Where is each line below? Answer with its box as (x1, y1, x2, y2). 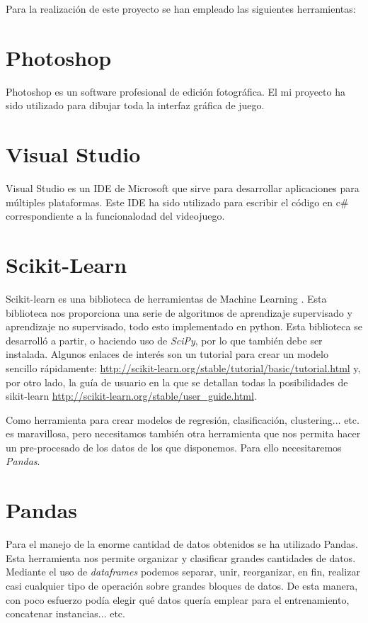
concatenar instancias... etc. (6, 606, 125, 621)
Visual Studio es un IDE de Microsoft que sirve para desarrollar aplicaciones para (6, 181, 360, 196)
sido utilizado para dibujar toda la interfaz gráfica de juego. (6, 98, 265, 113)
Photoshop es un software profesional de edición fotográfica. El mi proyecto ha (6, 84, 345, 99)
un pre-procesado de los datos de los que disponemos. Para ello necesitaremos (6, 439, 342, 454)
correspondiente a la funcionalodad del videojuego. (6, 208, 225, 223)
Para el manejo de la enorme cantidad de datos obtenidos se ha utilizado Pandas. (6, 537, 358, 551)
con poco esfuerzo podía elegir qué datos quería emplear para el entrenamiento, (6, 592, 350, 607)
